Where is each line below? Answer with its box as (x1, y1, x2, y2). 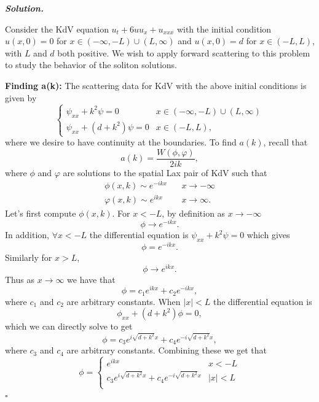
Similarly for (5, 251, 52, 264)
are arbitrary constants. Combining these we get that (66, 344, 267, 357)
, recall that (263, 136, 308, 149)
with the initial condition (176, 22, 272, 35)
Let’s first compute (5, 206, 76, 219)
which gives (246, 228, 290, 241)
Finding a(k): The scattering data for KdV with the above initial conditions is (5, 79, 307, 91)
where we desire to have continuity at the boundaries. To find (5, 136, 237, 149)
